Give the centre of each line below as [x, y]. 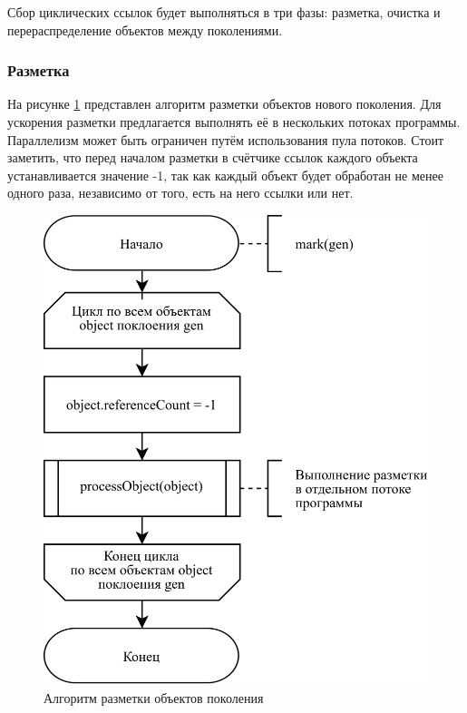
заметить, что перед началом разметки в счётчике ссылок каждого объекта [213, 157]
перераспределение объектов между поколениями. [145, 29]
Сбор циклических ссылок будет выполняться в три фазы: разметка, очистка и [224, 12]
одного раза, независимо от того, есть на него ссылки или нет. [180, 193]
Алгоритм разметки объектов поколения [154, 697]
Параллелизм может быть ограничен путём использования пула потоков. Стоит [226, 139]
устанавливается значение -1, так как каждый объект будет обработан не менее [225, 175]
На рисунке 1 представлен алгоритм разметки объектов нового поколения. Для [224, 104]
